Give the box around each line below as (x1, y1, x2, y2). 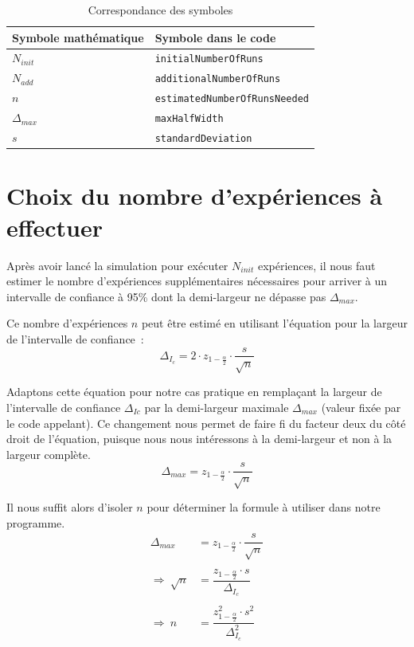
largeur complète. (6, 445, 91, 462)
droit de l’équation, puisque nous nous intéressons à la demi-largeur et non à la (6, 430, 393, 447)
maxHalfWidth (154, 113, 224, 125)
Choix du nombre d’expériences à (6, 179, 383, 212)
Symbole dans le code (154, 29, 276, 45)
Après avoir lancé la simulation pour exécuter (6, 257, 228, 273)
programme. (6, 514, 65, 531)
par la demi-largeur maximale (144, 398, 289, 415)
